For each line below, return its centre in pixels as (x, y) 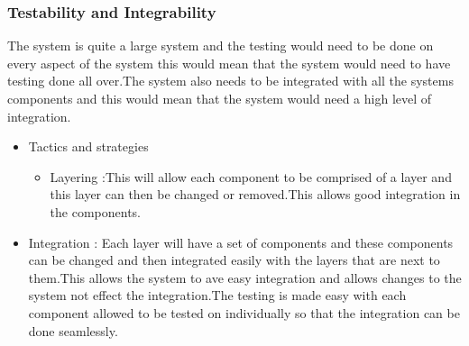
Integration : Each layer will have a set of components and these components (241, 242)
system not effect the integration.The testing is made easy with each (217, 295)
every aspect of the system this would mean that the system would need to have (229, 63)
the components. (96, 211)
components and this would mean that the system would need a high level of (220, 98)
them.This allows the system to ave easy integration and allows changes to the (245, 277)
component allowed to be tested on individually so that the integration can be (244, 312)
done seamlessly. (73, 330)
